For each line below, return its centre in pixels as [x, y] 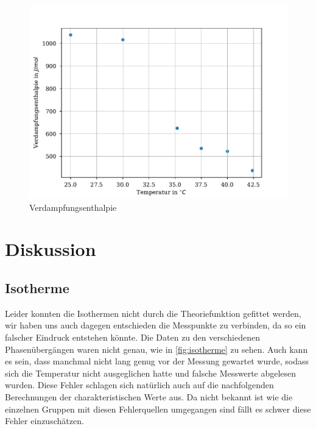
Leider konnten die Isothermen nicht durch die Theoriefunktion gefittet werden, [153, 313]
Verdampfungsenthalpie [73, 207]
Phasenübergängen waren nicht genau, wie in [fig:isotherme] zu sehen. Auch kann [156, 349]
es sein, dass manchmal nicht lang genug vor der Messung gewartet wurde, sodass [157, 361]
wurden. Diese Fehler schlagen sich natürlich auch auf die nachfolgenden [139, 385]
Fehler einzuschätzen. [44, 421]
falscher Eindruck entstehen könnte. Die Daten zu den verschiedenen [132, 337]
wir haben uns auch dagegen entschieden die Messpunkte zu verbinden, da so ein [156, 325]
